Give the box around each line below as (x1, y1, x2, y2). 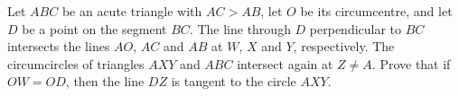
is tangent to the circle (171, 72, 296, 91)
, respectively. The (293, 37, 395, 56)
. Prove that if (371, 54, 451, 73)
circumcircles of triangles (7, 54, 145, 73)
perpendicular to (309, 19, 402, 38)
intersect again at (237, 54, 333, 73)
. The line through (189, 19, 291, 38)
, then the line (65, 72, 145, 91)
